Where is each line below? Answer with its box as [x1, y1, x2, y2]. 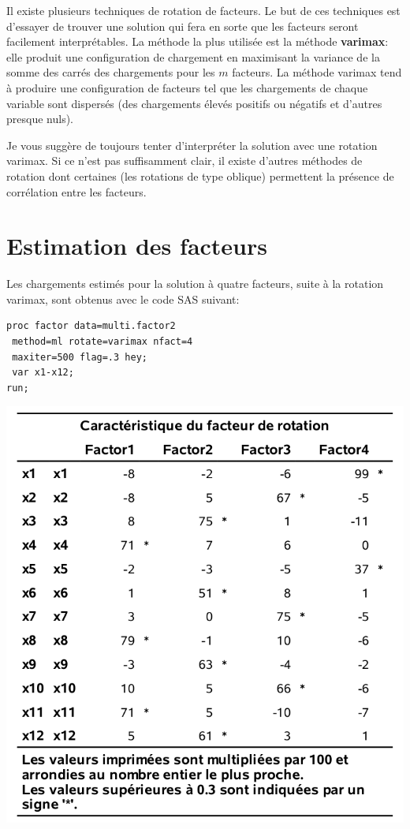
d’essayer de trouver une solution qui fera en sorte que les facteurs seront [6, 17, 359, 34]
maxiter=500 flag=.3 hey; [12, 351, 147, 363]
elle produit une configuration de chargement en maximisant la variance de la [6, 48, 380, 65]
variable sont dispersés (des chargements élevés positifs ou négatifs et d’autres [6, 95, 382, 111]
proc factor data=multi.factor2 [6, 320, 176, 332]
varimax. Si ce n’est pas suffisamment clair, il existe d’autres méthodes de [6, 152, 363, 169]
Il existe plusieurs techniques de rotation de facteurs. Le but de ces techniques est [6, 2, 401, 18]
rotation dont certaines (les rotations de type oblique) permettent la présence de [6, 167, 394, 184]
